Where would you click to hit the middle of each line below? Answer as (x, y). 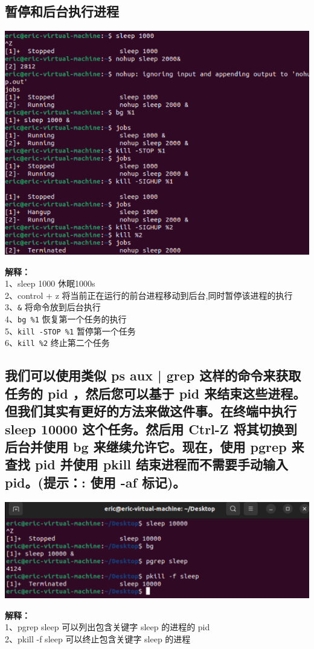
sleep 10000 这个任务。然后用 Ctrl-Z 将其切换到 (151, 429)
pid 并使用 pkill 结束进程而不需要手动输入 (162, 464)
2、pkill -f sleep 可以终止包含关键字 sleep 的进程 (98, 638)
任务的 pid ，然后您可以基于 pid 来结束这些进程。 (155, 393)
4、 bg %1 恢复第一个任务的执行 (66, 319)
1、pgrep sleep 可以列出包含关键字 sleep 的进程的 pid (107, 627)
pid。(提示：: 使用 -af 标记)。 (95, 482)
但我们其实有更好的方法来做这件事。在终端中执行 (151, 411)
